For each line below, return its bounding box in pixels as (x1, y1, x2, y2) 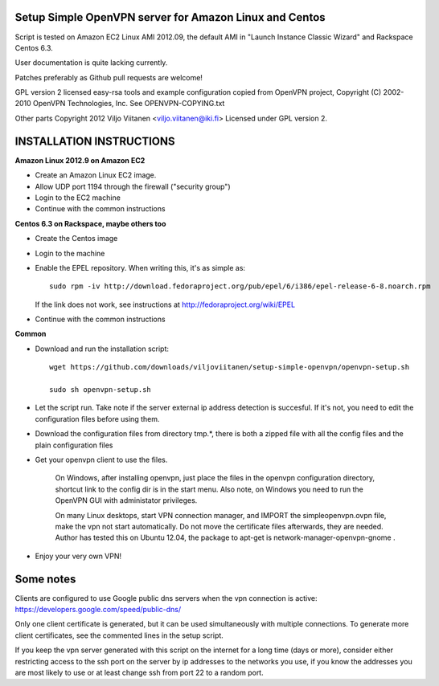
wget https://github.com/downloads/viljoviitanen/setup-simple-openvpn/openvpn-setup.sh (49, 362, 410, 372)
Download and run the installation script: (35, 344, 169, 353)
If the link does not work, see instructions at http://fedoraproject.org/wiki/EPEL (35, 300, 296, 309)
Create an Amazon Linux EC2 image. (35, 170, 157, 180)
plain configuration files (35, 440, 113, 450)
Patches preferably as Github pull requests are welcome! (14, 72, 203, 82)
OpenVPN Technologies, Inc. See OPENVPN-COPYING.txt (32, 99, 225, 108)
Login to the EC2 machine (35, 193, 121, 202)
